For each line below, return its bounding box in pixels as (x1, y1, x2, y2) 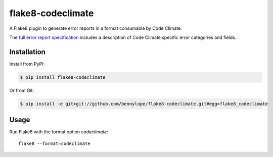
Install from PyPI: (9, 61, 45, 67)
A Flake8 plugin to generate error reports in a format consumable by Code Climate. (9, 25, 182, 31)
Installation (9, 47, 45, 56)
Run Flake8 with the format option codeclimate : (9, 129, 108, 135)
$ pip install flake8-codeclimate (20, 74, 106, 80)
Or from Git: (9, 87, 34, 93)
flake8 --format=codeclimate (18, 140, 90, 146)
